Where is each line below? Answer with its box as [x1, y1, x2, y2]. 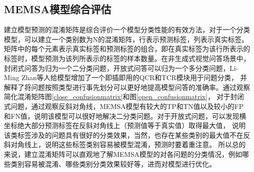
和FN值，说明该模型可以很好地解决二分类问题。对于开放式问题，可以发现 [4, 110, 239, 121]
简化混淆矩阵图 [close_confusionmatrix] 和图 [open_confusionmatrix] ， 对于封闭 [4, 91, 244, 102]
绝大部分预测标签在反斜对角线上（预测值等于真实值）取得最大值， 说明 [17, 120, 246, 130]
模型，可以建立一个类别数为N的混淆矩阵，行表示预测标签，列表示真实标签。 [4, 34, 249, 44]
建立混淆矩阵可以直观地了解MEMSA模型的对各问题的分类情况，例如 [24, 149, 242, 159]
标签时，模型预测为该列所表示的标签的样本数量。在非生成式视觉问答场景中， [4, 53, 250, 63]
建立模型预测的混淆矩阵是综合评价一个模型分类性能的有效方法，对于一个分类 [4, 24, 250, 35]
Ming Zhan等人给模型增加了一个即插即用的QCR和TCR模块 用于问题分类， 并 [4, 72, 247, 83]
